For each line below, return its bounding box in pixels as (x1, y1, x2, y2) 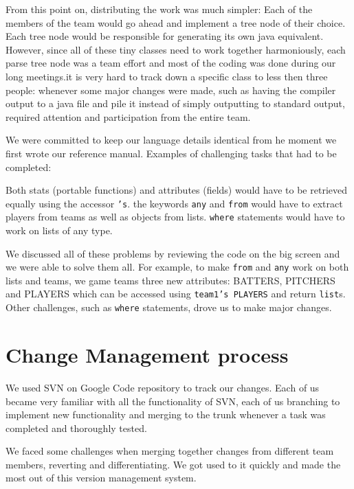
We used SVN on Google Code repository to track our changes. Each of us (5, 380, 320, 394)
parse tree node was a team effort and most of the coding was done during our (5, 56, 336, 70)
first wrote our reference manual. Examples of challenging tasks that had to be (5, 146, 337, 160)
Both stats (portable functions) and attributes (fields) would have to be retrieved (5, 183, 347, 197)
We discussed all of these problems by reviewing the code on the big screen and (5, 246, 340, 260)
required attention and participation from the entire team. (5, 109, 251, 124)
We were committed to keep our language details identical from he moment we (5, 133, 337, 147)
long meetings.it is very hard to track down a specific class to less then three (5, 69, 328, 83)
